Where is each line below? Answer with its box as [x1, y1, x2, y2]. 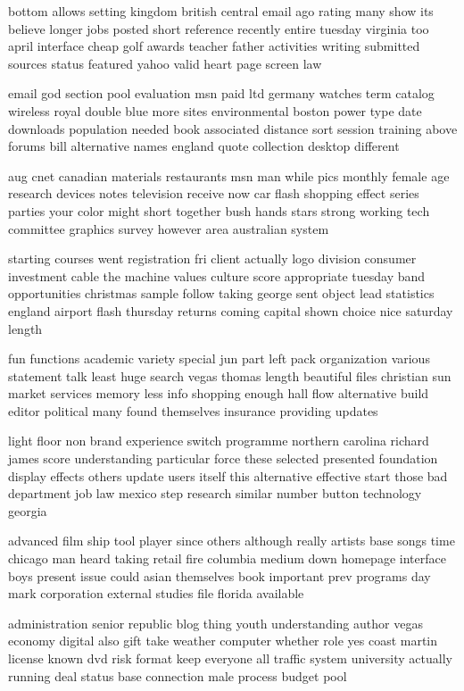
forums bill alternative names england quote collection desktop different [8, 137, 400, 155]
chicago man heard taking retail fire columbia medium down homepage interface [8, 549, 446, 568]
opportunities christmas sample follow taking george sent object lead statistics [8, 284, 435, 303]
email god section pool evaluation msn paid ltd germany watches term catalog [8, 84, 435, 103]
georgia [8, 501, 47, 520]
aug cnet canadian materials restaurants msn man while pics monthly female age [8, 166, 450, 185]
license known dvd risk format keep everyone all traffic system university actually [8, 649, 452, 667]
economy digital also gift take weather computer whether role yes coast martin [8, 631, 438, 650]
